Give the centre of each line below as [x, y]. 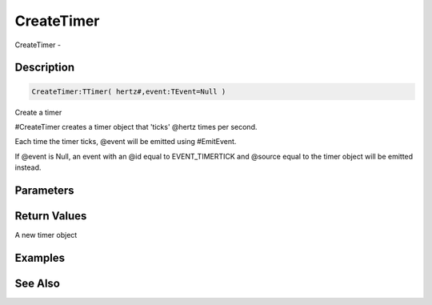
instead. [28, 167]
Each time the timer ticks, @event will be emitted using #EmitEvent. [126, 142]
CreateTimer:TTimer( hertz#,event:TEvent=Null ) [129, 91]
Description [45, 68]
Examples [40, 257]
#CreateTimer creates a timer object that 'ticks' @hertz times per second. [136, 126]
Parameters [44, 190]
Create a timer [38, 112]
